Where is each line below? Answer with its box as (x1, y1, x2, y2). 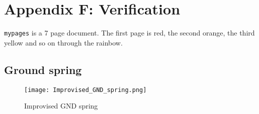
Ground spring (4, 61, 82, 77)
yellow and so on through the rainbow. (4, 37, 123, 47)
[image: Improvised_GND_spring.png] (24, 86, 147, 93)
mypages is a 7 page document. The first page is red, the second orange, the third (4, 27, 255, 38)
